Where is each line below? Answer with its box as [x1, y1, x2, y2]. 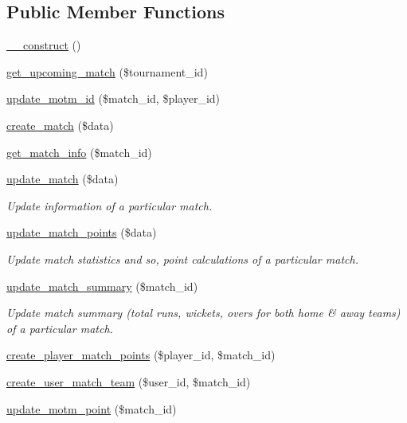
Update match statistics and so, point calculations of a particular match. [6, 250, 358, 267]
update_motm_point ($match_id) [6, 400, 177, 417]
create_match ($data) [6, 116, 114, 133]
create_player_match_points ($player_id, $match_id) [6, 347, 276, 363]
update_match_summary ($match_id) [6, 277, 198, 294]
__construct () [6, 37, 81, 53]
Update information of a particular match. [6, 197, 213, 213]
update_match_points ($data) [6, 224, 157, 241]
